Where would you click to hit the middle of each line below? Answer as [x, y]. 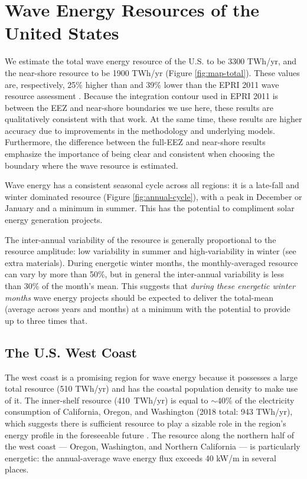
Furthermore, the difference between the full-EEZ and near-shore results [135, 142]
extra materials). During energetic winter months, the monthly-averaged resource [151, 262]
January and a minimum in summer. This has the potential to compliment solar [150, 208]
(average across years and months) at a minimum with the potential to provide [148, 309]
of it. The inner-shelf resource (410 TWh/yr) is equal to [107, 400]
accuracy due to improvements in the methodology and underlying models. [140, 130]
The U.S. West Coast [71, 352]
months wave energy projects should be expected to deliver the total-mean [139, 297]
